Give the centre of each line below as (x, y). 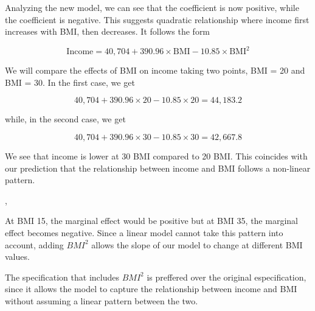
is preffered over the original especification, (227, 277)
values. (17, 257)
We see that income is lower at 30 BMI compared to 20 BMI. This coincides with (156, 156)
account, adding (34, 244)
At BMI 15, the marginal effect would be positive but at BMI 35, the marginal (151, 221)
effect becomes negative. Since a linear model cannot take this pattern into (144, 233)
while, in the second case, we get (65, 119)
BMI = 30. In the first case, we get (70, 82)
